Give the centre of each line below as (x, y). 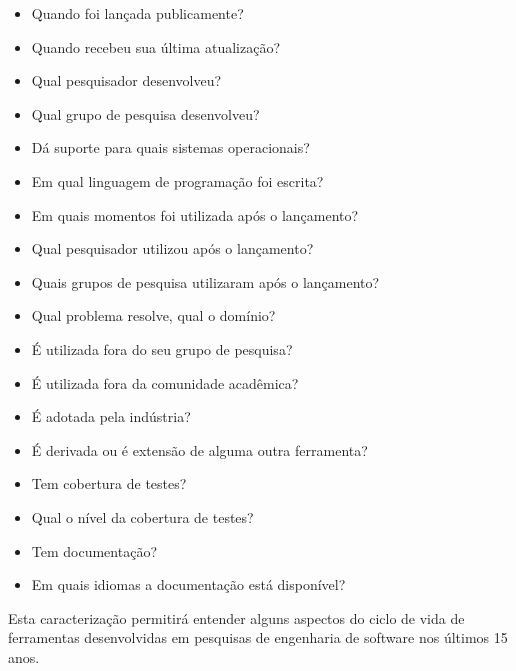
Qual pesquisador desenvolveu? (126, 80)
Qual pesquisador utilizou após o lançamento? (172, 248)
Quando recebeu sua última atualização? (156, 46)
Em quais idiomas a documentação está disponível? (188, 584)
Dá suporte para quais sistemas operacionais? (170, 147)
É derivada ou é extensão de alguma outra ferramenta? (199, 449)
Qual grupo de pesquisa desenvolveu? (145, 113)
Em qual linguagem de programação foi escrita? (177, 180)
